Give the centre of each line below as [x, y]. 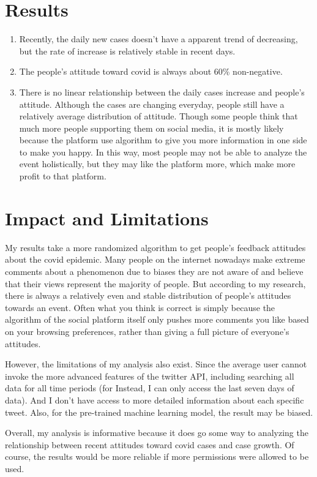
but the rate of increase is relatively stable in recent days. [127, 51]
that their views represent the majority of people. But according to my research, [155, 283]
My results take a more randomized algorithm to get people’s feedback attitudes [155, 247]
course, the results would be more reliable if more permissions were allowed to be [157, 456]
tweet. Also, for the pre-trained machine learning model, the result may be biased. [159, 412]
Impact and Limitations [107, 218]
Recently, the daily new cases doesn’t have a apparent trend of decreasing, [158, 39]
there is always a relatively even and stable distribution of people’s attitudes [148, 295]
